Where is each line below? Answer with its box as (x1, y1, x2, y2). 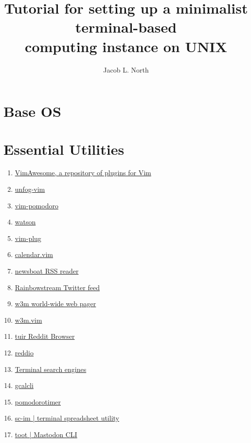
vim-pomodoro (15, 200, 58, 210)
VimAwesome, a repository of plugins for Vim (15, 167, 151, 178)
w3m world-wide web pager (15, 298, 96, 309)
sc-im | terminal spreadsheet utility (15, 413, 119, 423)
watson (15, 217, 36, 227)
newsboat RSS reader (15, 265, 79, 276)
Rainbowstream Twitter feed (15, 282, 100, 292)
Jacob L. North (103, 64, 149, 74)
